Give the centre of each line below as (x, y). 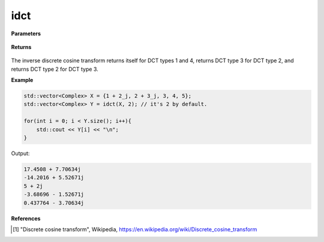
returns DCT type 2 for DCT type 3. (55, 69)
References (26, 218)
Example (22, 80)
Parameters (26, 34)
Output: (20, 153)
